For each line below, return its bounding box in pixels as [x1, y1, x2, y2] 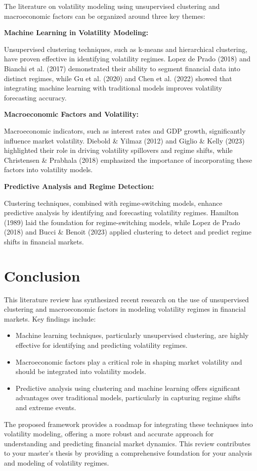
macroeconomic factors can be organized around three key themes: [4, 10, 206, 21]
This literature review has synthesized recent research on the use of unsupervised [4, 294, 249, 304]
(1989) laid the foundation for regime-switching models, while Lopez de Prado [4, 217, 240, 227]
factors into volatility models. [4, 164, 93, 175]
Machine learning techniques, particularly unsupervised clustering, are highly [15, 330, 249, 340]
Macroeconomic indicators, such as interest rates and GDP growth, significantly [4, 125, 246, 136]
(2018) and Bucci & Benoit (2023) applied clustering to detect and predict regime [4, 227, 252, 237]
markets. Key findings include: [4, 313, 96, 324]
